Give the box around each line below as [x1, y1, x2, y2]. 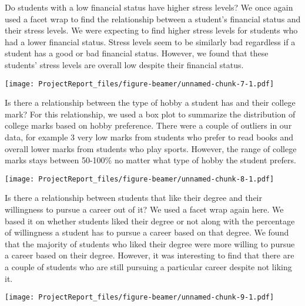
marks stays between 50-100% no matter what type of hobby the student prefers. [5, 154, 296, 166]
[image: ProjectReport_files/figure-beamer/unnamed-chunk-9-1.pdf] [5, 293, 274, 302]
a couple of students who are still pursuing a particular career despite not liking [5, 261, 292, 273]
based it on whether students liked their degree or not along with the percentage [5, 214, 295, 227]
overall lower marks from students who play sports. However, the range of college [5, 142, 297, 154]
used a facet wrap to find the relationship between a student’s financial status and [5, 12, 301, 25]
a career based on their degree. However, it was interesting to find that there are [5, 249, 294, 261]
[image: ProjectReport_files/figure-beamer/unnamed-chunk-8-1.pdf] [5, 174, 274, 183]
